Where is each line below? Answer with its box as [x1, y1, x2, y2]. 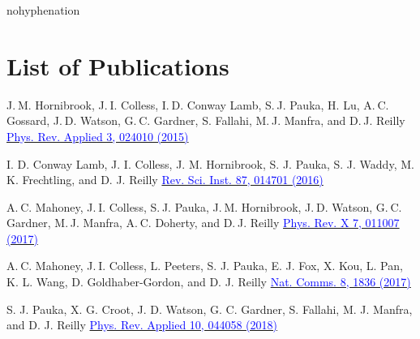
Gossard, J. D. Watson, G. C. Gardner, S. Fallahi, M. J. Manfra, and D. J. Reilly [6, 112, 405, 129]
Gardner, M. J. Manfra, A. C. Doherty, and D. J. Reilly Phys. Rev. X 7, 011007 [6, 214, 400, 231]
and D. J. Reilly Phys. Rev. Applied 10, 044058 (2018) [6, 316, 277, 333]
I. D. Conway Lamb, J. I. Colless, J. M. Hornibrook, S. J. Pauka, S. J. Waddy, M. [6, 155, 414, 172]
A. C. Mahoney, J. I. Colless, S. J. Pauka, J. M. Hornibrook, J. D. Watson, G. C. [6, 198, 402, 215]
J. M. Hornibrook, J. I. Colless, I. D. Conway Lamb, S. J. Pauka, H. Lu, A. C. [6, 96, 389, 113]
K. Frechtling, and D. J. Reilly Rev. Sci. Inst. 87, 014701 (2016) [6, 171, 324, 188]
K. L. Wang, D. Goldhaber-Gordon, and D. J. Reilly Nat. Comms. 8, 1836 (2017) [6, 273, 411, 290]
